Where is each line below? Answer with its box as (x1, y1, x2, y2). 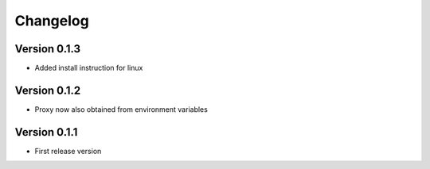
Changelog (14, 12, 89, 29)
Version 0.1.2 (14, 83, 81, 97)
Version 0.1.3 (14, 42, 81, 56)
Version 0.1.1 (14, 125, 78, 139)
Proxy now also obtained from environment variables (34, 104, 209, 114)
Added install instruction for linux (34, 63, 143, 73)
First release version (34, 146, 102, 156)
